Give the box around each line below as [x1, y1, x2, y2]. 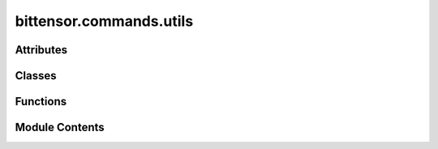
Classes [15, 69, 57, 83]
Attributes [15, 43, 68, 57]
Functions [15, 95, 67, 109]
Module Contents [15, 121, 105, 134]
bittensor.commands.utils [15, 12, 194, 30]
